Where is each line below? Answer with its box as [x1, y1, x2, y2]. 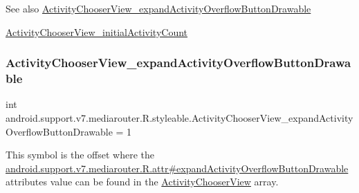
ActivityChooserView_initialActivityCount [6, 24, 188, 39]
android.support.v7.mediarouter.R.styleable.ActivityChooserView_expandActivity [6, 110, 353, 125]
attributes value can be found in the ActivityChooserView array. [6, 174, 279, 189]
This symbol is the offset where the [6, 147, 154, 162]
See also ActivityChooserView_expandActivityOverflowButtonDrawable [6, 1, 311, 15]
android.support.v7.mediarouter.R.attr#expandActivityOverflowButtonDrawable [6, 160, 349, 175]
